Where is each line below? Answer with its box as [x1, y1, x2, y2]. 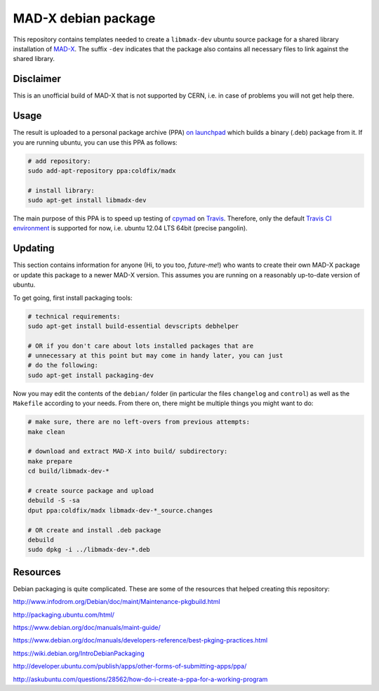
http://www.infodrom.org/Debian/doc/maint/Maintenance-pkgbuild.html [13, 598, 220, 606]
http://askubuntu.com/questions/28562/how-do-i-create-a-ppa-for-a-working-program [13, 675, 268, 683]
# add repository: [27, 157, 91, 165]
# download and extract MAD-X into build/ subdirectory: [27, 447, 228, 456]
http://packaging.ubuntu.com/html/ [13, 610, 115, 619]
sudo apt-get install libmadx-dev [27, 197, 147, 204]
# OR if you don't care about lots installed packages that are [27, 341, 254, 350]
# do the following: [27, 362, 98, 369]
